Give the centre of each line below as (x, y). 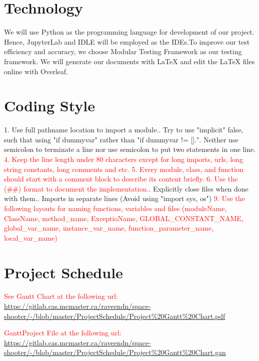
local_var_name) (31, 237)
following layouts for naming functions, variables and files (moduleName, (115, 208)
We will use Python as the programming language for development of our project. (129, 32)
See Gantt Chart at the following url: (61, 296)
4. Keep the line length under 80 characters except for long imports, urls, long (124, 159)
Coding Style (50, 106)
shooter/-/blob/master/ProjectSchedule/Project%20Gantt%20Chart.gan (115, 352)
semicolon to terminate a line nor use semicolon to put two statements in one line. (130, 149)
